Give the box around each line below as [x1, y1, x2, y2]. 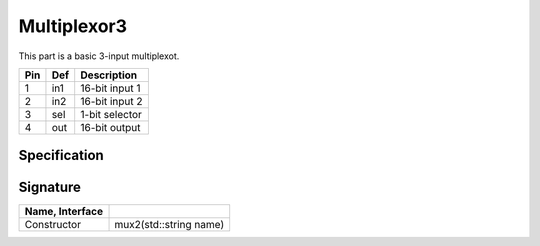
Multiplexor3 [18, 15, 128, 37]
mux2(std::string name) [114, 218, 225, 232]
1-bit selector [80, 107, 142, 121]
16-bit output [80, 120, 141, 134]
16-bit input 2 [80, 94, 144, 108]
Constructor [24, 218, 82, 232]
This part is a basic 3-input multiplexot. [18, 50, 180, 62]
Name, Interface [24, 205, 104, 219]
